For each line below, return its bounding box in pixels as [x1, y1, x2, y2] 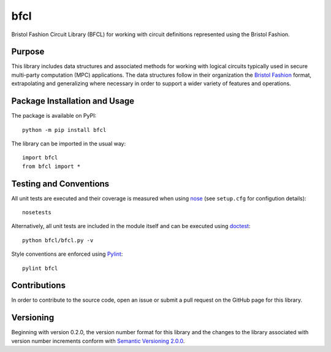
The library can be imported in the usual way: [11, 140, 126, 147]
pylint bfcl [22, 264, 58, 272]
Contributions [11, 280, 66, 291]
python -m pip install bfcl [22, 126, 107, 133]
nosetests [22, 209, 51, 216]
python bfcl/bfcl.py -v [22, 237, 94, 243]
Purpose [11, 47, 45, 57]
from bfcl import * [22, 163, 81, 170]
